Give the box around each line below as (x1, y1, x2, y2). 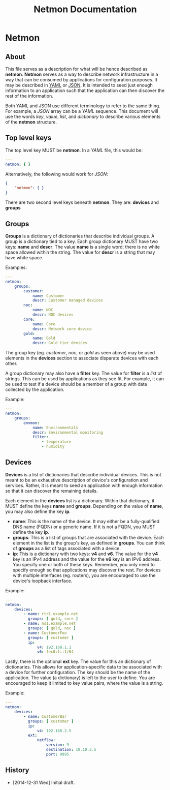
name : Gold (32, 336, 56, 341)
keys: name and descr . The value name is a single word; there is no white (5, 244, 160, 250)
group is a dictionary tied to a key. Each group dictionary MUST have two (5, 238, 158, 245)
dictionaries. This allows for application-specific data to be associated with (5, 664, 162, 670)
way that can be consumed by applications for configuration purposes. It (5, 77, 158, 82)
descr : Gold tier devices (32, 341, 87, 346)
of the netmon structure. (5, 119, 57, 125)
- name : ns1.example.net (23, 621, 76, 626)
